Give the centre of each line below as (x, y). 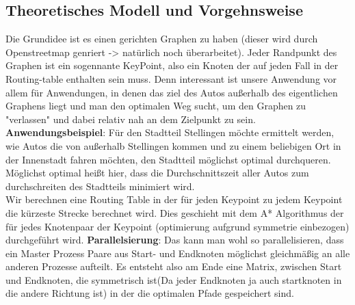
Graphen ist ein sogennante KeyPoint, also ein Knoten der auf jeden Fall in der (172, 65)
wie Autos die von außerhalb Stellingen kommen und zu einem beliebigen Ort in (173, 145)
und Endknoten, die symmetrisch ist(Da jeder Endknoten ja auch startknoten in (174, 279)
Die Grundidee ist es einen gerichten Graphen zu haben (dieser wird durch (162, 39)
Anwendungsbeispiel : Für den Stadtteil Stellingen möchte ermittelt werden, (170, 132)
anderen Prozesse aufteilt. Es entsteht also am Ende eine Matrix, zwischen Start (174, 266)
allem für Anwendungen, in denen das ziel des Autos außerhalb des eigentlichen (172, 92)
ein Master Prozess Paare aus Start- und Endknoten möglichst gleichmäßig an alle (178, 253)
